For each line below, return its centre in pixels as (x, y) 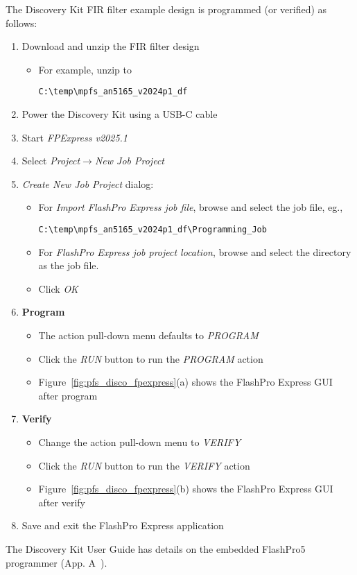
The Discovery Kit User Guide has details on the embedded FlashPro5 (156, 548)
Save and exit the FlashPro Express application (123, 525)
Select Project (51, 161)
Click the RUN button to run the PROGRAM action (151, 358)
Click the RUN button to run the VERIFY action (144, 465)
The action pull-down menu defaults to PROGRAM (148, 335)
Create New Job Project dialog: (88, 183)
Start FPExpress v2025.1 (75, 137)
